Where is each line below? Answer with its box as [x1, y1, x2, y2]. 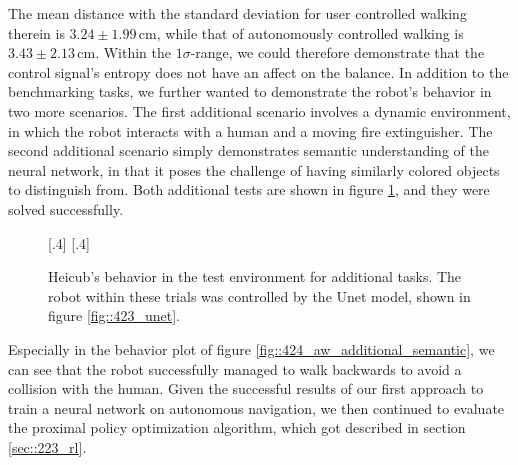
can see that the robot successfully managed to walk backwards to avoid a [8, 358, 462, 379]
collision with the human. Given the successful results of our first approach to [8, 378, 484, 399]
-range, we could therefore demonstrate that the [190, 42, 485, 63]
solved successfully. [8, 198, 124, 219]
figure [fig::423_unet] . [48, 305, 180, 326]
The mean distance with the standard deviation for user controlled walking [8, 3, 467, 23]
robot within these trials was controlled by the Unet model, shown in [48, 285, 471, 306]
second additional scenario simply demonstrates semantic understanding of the [8, 140, 489, 161]
